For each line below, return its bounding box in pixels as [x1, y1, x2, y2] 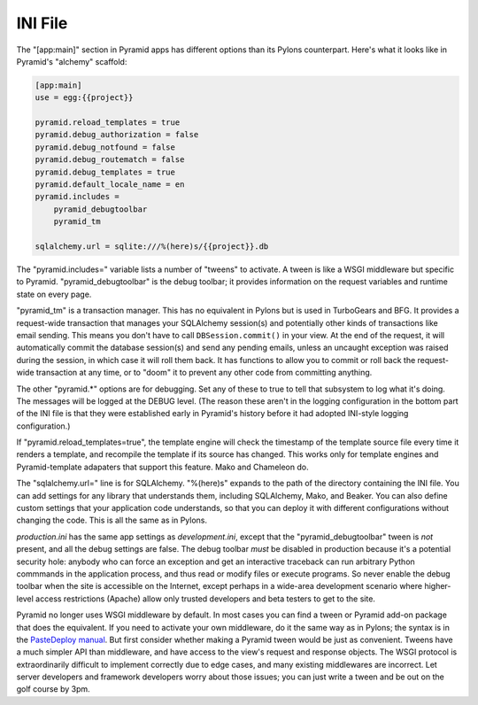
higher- [424, 581, 451, 592]
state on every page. [16, 289, 92, 299]
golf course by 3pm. [16, 684, 90, 694]
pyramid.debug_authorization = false [35, 129, 199, 140]
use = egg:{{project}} [35, 93, 134, 103]
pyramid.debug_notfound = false [35, 142, 176, 152]
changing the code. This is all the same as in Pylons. [16, 515, 208, 526]
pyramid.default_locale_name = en [35, 180, 185, 190]
